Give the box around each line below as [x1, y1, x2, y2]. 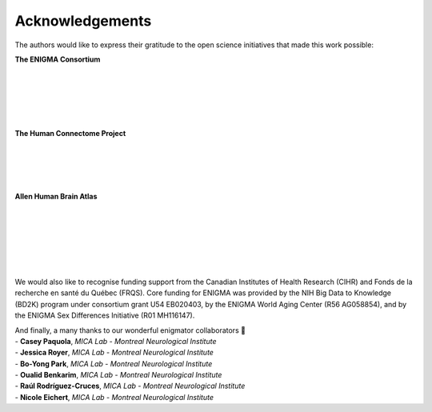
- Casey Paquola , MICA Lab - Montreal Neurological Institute [14, 336, 217, 346]
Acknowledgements [14, 12, 152, 30]
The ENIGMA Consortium [14, 54, 101, 64]
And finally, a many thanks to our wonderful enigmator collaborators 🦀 [14, 325, 246, 335]
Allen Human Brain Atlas [14, 192, 98, 202]
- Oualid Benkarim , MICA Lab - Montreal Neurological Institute [14, 370, 222, 380]
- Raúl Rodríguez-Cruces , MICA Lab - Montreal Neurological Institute [14, 381, 246, 391]
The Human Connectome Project [14, 129, 126, 138]
